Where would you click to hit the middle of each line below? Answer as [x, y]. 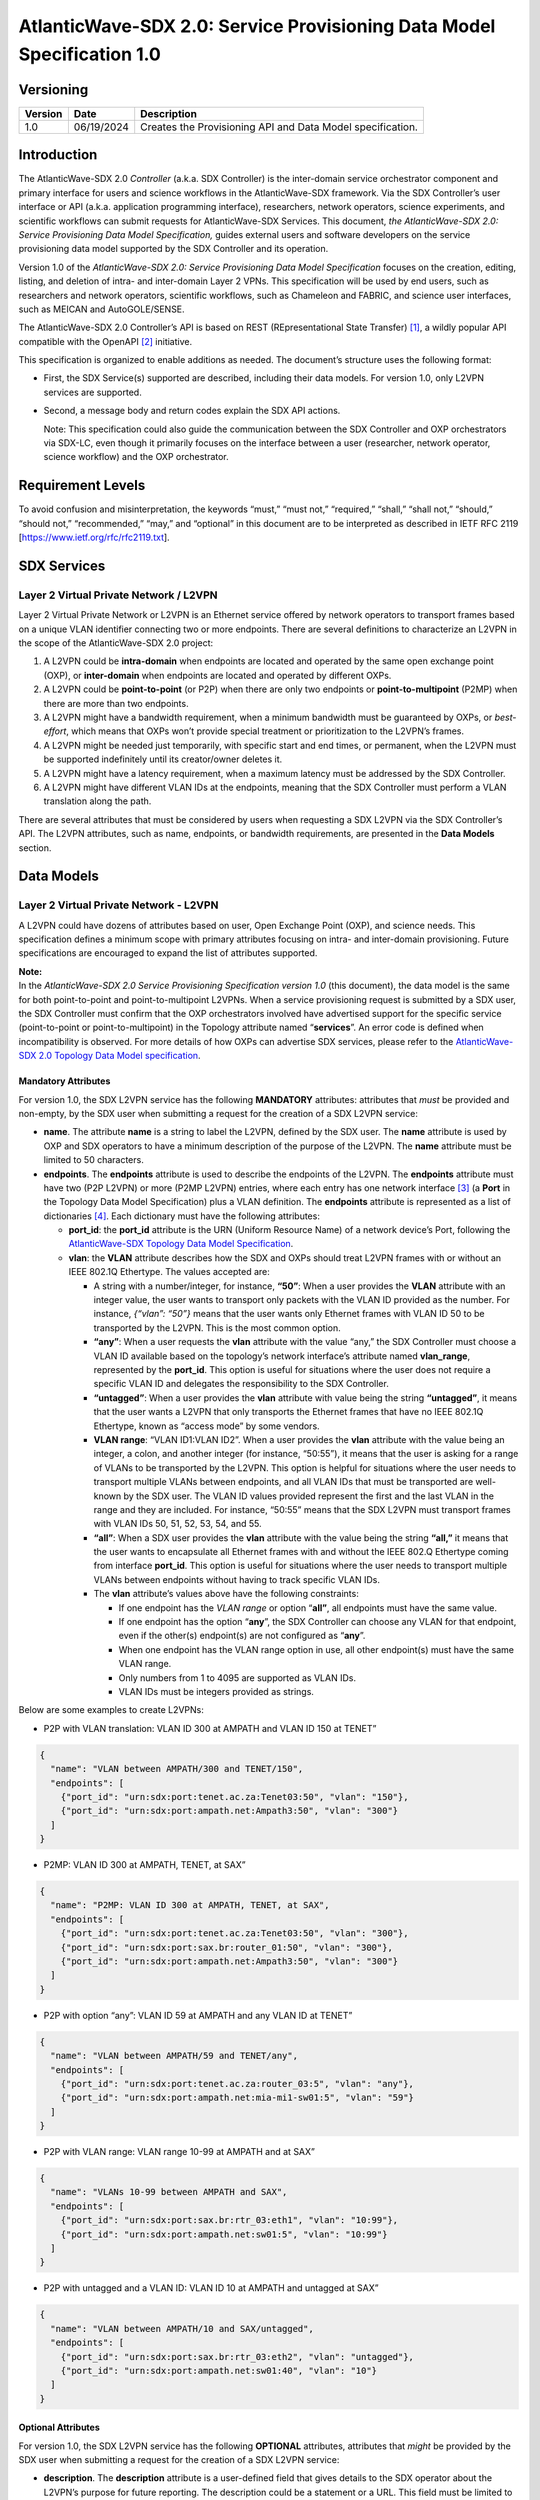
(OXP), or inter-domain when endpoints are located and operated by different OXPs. [217, 675]
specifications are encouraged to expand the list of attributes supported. [168, 953]
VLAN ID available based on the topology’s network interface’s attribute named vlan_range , [281, 1356]
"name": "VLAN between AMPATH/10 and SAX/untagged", [182, 2328]
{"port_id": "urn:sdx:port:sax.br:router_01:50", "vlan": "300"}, [227, 1947]
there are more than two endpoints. [116, 703]
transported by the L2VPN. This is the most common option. [217, 1327]
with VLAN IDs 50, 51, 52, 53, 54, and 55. [177, 1524]
